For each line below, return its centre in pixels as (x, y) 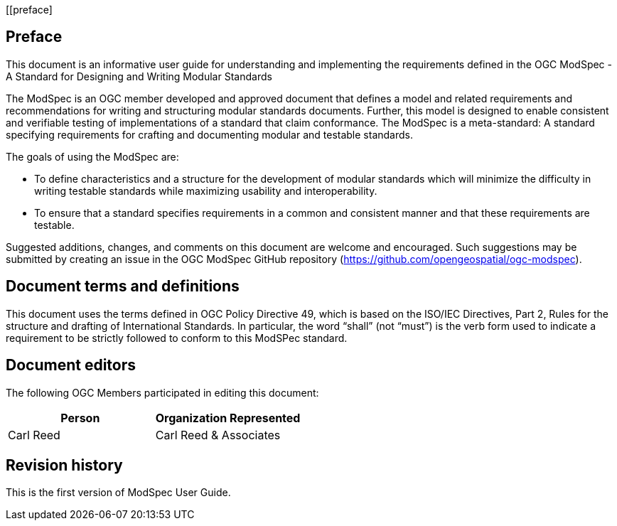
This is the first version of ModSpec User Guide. (118, 493)
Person (80, 418)
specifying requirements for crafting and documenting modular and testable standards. (209, 134)
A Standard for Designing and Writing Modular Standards (139, 76)
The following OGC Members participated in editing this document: (162, 392)
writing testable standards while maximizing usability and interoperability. (206, 190)
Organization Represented (228, 418)
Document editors (71, 365)
